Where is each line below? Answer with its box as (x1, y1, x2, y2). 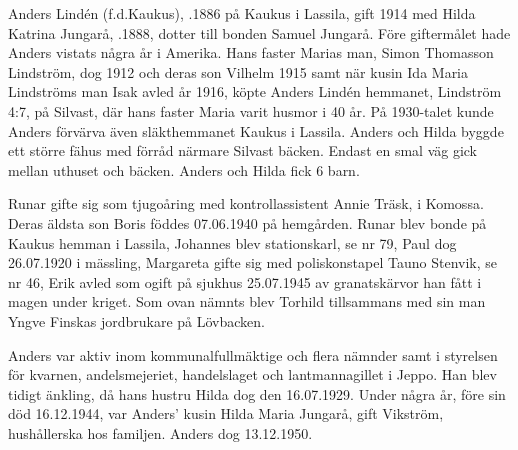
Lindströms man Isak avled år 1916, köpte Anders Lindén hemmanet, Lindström (8, 81, 502, 102)
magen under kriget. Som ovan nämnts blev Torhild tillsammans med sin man (8, 291, 486, 312)
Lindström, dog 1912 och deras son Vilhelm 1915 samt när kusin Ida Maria (8, 61, 469, 82)
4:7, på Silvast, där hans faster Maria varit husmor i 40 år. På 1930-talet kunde (8, 100, 494, 121)
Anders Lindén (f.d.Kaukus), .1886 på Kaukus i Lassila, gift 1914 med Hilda (8, 3, 476, 23)
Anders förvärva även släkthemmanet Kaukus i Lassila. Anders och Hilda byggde (8, 120, 504, 141)
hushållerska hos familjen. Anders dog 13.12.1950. (8, 422, 313, 443)
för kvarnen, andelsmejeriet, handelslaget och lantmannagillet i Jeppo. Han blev (8, 364, 497, 385)
